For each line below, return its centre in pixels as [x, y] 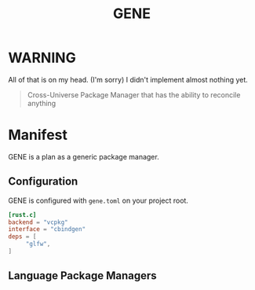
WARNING [42, 58]
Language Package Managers [82, 276]
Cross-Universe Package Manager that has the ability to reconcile [134, 94]
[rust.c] [22, 215]
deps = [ [22, 237]
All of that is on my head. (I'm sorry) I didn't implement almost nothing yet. [128, 79]
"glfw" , [38, 244]
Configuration [43, 182]
